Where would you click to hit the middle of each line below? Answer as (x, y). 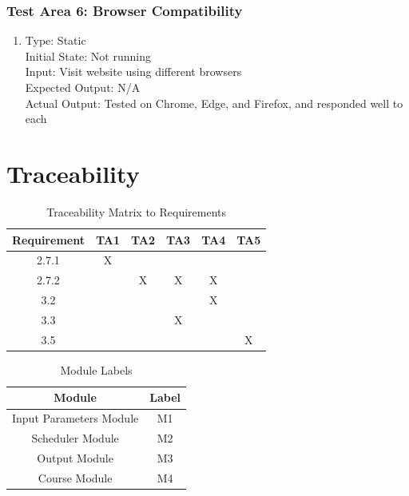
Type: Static (56, 40)
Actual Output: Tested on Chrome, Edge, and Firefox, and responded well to (214, 103)
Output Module (75, 457)
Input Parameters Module (75, 418)
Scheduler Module (75, 438)
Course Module (75, 477)
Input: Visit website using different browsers (133, 71)
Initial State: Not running (88, 56)
